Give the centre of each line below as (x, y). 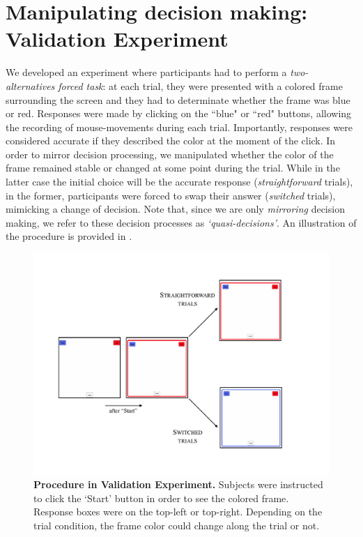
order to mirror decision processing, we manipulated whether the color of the (170, 154)
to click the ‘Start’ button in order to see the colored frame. (161, 498)
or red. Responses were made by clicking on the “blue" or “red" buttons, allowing (179, 113)
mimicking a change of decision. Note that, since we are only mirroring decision (175, 209)
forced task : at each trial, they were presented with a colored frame (200, 85)
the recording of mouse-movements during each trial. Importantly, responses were (179, 127)
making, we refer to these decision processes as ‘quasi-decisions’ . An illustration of (181, 222)
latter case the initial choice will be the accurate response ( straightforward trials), (179, 182)
